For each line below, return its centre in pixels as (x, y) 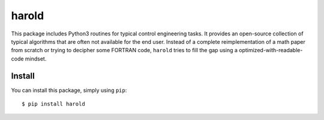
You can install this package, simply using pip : (69, 90)
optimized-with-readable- (271, 50)
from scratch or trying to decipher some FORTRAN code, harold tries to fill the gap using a (124, 50)
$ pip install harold (53, 104)
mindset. (36, 58)
